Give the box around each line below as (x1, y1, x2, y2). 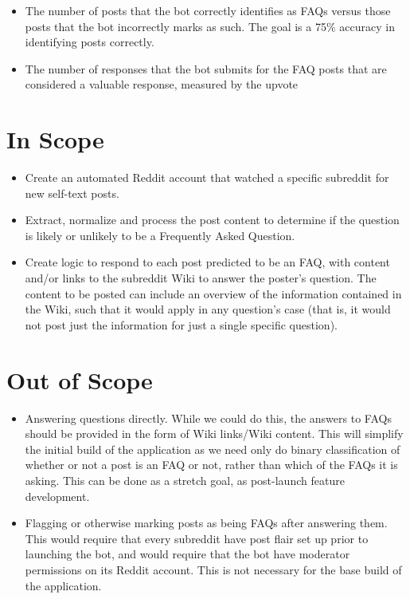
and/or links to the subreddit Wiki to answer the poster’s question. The (25, 270, 377, 286)
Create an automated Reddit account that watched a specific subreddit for (25, 169, 389, 186)
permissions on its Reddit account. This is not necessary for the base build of (25, 561, 402, 577)
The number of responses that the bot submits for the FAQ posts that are (25, 60, 387, 77)
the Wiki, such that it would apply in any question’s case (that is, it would (25, 301, 391, 317)
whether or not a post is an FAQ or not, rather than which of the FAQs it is (25, 456, 398, 473)
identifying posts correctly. (25, 33, 154, 50)
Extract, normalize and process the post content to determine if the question (25, 211, 400, 228)
